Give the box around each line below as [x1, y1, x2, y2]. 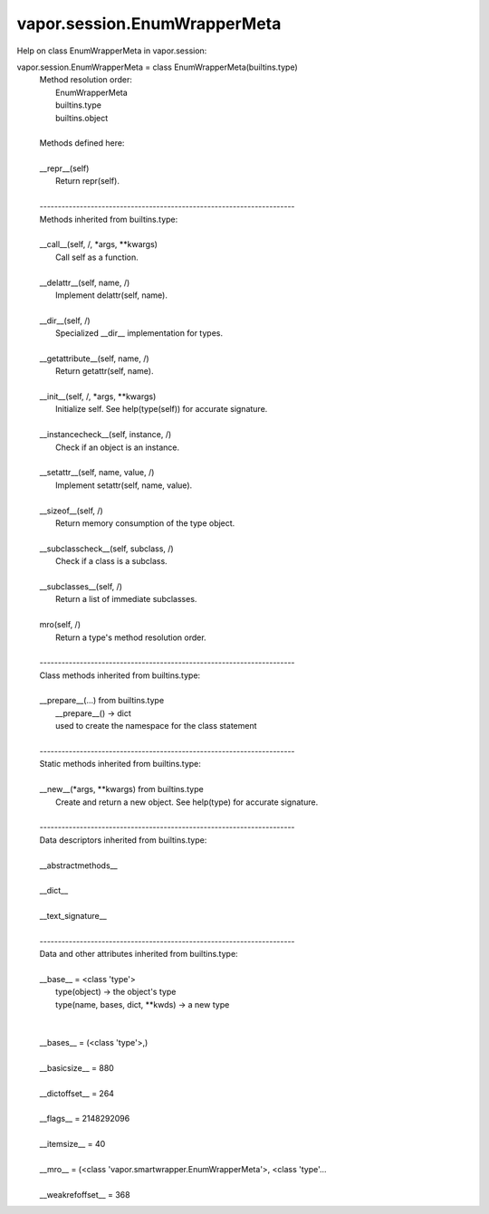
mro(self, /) [39, 619, 81, 630]
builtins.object [55, 112, 109, 123]
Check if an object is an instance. [55, 442, 180, 453]
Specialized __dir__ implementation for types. [55, 328, 224, 339]
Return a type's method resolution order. [55, 632, 207, 643]
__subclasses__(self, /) [39, 580, 122, 592]
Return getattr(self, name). [55, 366, 154, 377]
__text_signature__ [39, 911, 108, 922]
